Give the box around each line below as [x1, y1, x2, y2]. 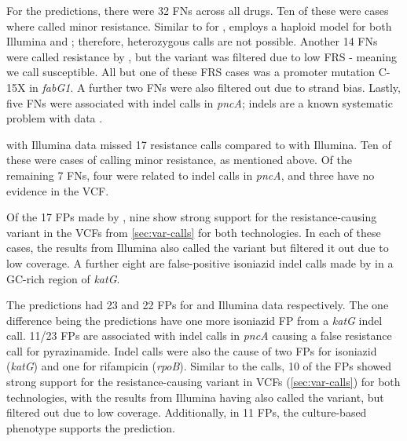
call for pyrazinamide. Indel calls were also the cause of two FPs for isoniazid [6, 342, 377, 359]
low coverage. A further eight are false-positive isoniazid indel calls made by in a [6, 254, 394, 271]
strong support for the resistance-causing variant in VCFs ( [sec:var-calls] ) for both [6, 374, 401, 390]
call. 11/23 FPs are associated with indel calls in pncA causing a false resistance [6, 327, 392, 344]
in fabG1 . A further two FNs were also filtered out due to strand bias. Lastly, [29, 78, 401, 95]
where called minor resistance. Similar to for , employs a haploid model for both [6, 17, 392, 34]
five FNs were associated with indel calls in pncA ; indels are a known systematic [6, 94, 393, 111]
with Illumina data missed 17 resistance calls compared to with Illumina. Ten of [6, 136, 391, 152]
